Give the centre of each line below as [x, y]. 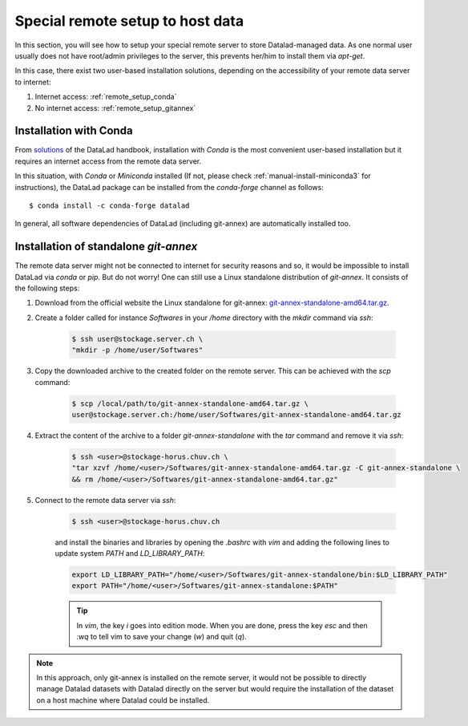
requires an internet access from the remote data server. [108, 161]
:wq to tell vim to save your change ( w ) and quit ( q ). [162, 637]
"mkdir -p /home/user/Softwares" [137, 350]
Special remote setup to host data [129, 21]
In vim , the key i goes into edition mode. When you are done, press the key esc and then [222, 625]
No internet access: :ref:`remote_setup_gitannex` [115, 107]
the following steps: [47, 288]
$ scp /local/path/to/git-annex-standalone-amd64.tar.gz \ [190, 404]
